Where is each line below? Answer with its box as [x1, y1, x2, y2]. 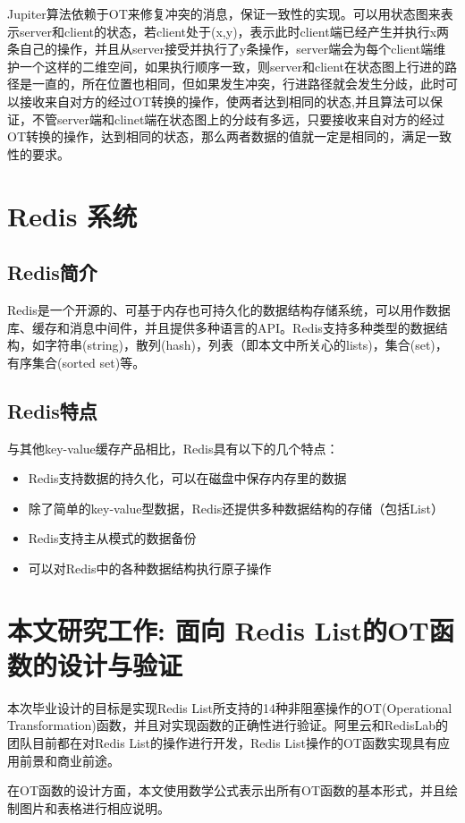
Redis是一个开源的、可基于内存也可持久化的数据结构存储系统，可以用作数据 [7, 300, 451, 318]
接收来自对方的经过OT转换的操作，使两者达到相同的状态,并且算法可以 [19, 91, 430, 110]
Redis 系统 [7, 197, 138, 233]
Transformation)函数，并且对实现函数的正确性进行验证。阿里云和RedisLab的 [7, 716, 448, 734]
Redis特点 [7, 396, 97, 424]
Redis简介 [7, 259, 97, 286]
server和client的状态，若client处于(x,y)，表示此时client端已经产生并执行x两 [19, 21, 450, 40]
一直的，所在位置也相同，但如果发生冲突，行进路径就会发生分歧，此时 [31, 74, 445, 93]
